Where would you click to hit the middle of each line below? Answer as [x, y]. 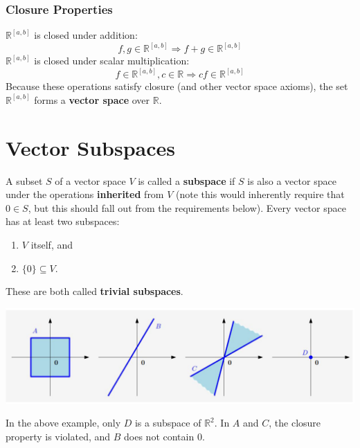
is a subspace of [168, 423]
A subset [24, 180]
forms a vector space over [92, 99]
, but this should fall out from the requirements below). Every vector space [187, 207]
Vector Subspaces [91, 147]
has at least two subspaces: [63, 221]
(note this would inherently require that [260, 194]
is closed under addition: [86, 35]
